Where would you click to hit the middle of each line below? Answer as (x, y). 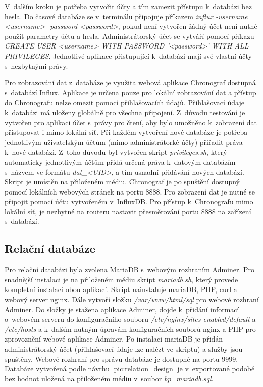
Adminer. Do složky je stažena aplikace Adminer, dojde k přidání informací (122, 309)
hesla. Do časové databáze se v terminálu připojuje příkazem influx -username (126, 16)
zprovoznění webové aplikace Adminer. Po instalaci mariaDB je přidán (114, 339)
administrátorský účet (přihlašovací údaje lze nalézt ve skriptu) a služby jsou (124, 349)
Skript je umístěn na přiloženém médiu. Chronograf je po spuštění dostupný (122, 182)
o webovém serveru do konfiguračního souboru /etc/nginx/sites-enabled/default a (130, 319)
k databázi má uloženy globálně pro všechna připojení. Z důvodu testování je (125, 112)
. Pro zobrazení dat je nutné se (207, 191)
